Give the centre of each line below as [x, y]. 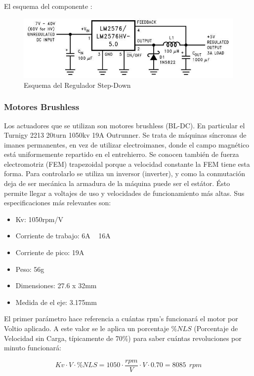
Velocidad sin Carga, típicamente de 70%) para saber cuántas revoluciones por [123, 338]
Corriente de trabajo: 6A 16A [63, 236]
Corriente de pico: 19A [50, 252]
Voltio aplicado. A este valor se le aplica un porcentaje [86, 328]
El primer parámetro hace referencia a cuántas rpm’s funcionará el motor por [121, 319]
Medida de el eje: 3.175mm [56, 302]
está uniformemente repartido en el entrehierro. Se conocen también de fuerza [122, 154]
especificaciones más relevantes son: [58, 203]
